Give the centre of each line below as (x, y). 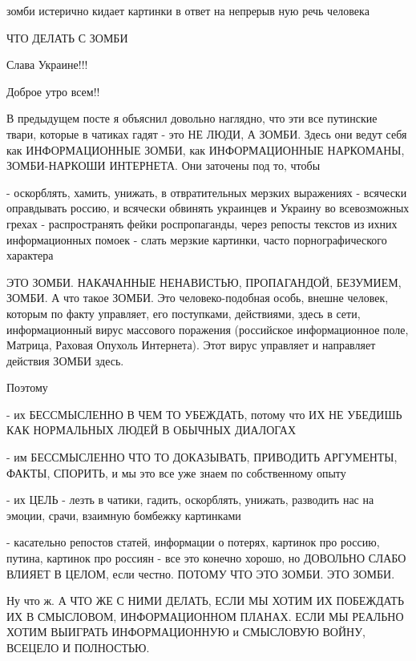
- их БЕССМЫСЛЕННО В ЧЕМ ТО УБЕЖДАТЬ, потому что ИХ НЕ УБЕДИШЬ (204, 414)
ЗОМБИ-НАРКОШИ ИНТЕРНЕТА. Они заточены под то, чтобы (164, 165)
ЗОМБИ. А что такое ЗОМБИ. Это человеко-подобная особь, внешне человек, (198, 298)
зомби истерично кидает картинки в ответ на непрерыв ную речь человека (188, 10)
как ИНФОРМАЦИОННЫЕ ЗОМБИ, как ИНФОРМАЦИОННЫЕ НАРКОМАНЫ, (206, 149)
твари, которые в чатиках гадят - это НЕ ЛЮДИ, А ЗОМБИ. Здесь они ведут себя (207, 133)
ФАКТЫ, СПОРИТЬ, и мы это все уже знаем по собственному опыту (176, 472)
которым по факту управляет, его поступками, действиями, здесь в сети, (184, 313)
